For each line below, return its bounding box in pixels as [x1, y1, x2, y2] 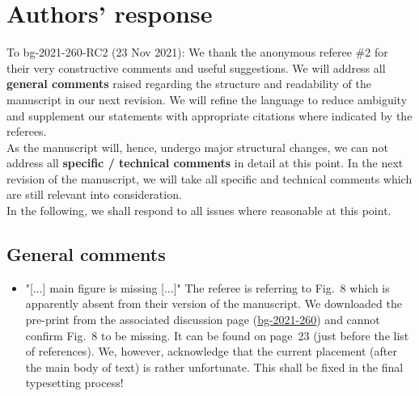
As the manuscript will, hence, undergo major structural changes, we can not [6, 138, 388, 155]
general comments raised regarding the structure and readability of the [6, 75, 371, 92]
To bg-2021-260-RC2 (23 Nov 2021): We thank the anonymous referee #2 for [6, 44, 388, 61]
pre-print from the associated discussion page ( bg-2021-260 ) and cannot [25, 311, 380, 328]
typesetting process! [25, 374, 124, 391]
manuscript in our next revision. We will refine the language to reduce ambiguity [6, 91, 408, 107]
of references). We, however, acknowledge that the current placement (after [25, 343, 397, 360]
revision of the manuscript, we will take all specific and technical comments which [6, 170, 413, 187]
